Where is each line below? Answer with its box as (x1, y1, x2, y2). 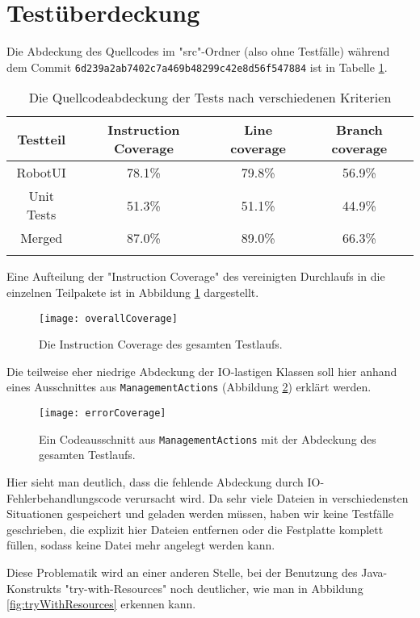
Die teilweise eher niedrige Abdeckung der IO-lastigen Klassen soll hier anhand (6, 362, 397, 379)
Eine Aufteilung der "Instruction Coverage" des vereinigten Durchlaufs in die (6, 268, 385, 285)
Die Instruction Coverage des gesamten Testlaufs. (39, 336, 283, 353)
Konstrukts (6, 579, 61, 596)
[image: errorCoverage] (39, 407, 166, 420)
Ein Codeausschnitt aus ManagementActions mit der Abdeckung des (39, 430, 376, 447)
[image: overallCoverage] (39, 312, 178, 324)
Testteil (17, 129, 66, 148)
